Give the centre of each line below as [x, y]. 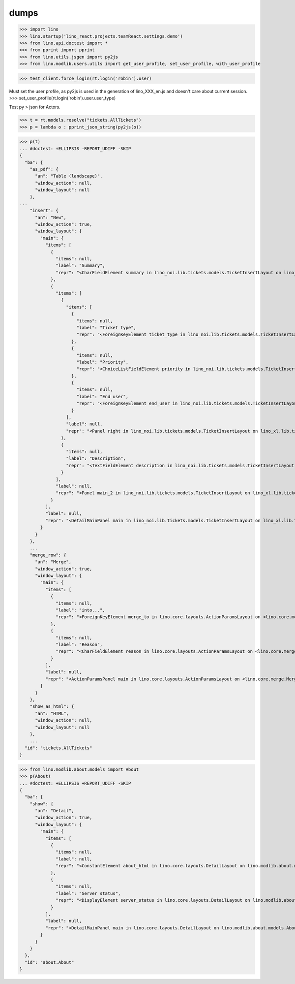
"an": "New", [51, 217]
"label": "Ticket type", [106, 328]
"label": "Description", [96, 459]
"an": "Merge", [53, 562]
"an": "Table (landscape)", [69, 176]
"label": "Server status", [88, 893]
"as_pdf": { [44, 169]
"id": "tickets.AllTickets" [59, 748]
